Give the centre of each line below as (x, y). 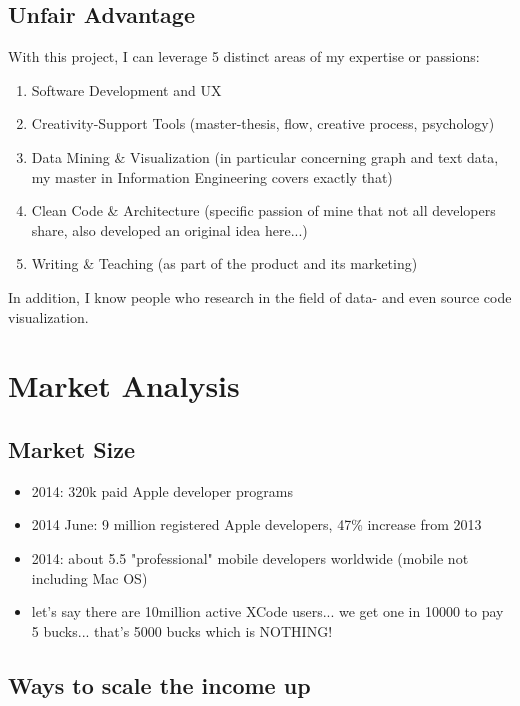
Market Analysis (124, 385)
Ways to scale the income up (159, 684)
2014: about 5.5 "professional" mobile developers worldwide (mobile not (250, 557)
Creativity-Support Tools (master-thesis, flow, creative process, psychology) (263, 123)
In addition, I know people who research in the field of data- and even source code (260, 296)
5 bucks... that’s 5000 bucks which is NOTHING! (182, 630)
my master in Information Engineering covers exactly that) (212, 176)
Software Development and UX (126, 89)
